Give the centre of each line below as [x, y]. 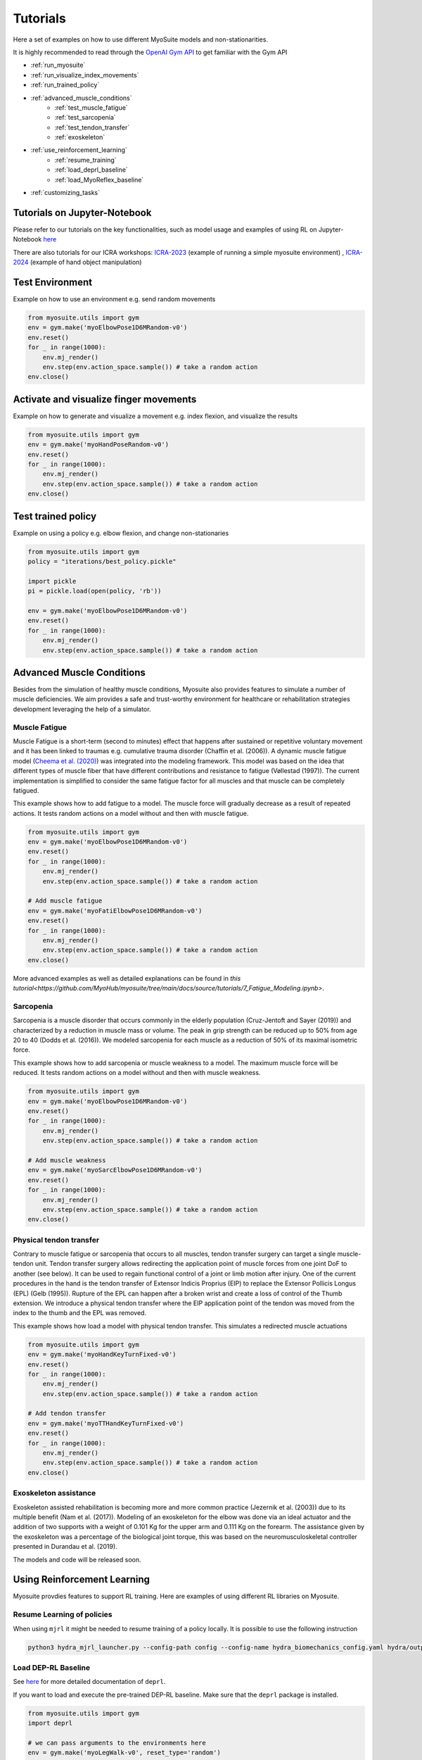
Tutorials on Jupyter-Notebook [82, 212]
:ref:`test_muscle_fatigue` [91, 107]
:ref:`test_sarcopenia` [85, 118]
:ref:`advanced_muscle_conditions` [82, 98]
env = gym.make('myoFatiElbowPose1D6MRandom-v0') [115, 911]
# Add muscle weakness [67, 1160]
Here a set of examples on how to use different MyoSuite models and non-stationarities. [141, 39]
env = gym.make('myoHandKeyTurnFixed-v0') [102, 1354]
